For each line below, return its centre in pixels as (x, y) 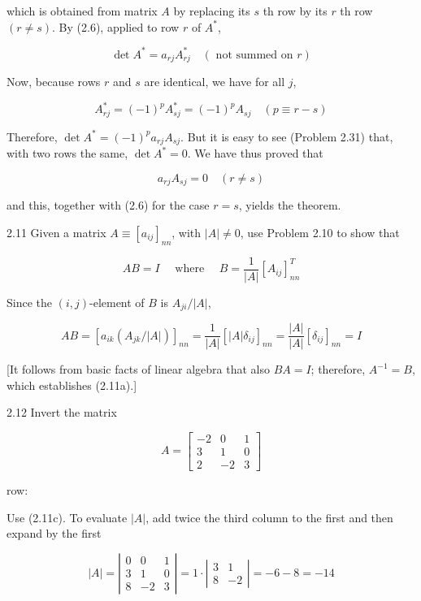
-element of (117, 302)
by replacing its (212, 11)
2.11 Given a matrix (56, 232)
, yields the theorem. (290, 205)
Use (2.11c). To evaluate (67, 517)
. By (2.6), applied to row (116, 26)
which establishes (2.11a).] (72, 385)
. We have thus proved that (255, 153)
